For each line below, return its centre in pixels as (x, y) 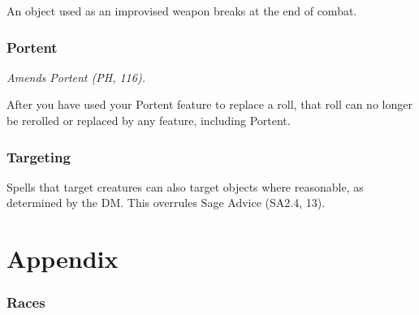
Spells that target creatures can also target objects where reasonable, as (185, 186)
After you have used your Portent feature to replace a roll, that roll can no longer (209, 104)
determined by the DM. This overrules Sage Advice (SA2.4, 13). (166, 203)
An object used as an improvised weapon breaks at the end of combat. (182, 11)
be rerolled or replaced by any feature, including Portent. (149, 120)
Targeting (39, 156)
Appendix (63, 259)
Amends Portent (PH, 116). (76, 77)
